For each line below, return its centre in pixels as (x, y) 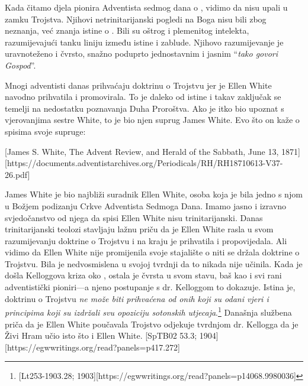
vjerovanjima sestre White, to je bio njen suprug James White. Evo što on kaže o (152, 120)
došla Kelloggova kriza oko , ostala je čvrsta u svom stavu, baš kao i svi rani (143, 275)
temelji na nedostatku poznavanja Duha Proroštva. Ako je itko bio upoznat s (145, 108)
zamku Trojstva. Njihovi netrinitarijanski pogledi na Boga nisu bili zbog (136, 19)
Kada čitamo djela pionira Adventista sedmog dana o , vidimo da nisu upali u (146, 7)
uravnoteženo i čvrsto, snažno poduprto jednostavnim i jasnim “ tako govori (142, 53)
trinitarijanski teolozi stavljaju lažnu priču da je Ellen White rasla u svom (139, 229)
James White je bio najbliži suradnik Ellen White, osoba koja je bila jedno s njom (154, 194)
